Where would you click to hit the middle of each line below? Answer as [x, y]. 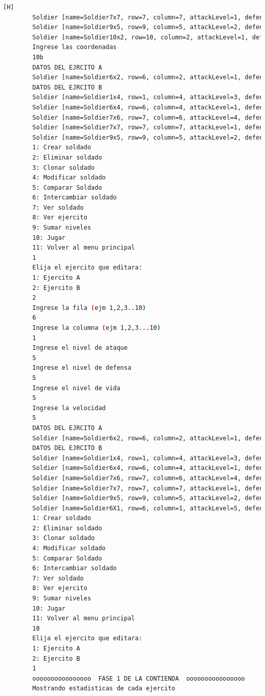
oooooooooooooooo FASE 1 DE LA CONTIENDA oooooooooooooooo [139, 678]
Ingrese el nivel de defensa [82, 368]
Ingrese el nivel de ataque [80, 348]
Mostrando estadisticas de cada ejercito [104, 689]
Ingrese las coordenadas [74, 47]
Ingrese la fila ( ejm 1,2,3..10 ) [89, 308]
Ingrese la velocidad [69, 408]
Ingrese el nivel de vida [76, 388]
